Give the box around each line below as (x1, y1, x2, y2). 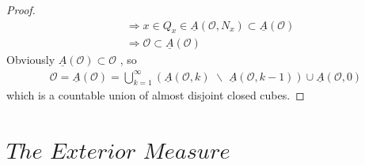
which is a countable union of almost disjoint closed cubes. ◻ (6, 87, 305, 103)
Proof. (6, 2, 36, 17)
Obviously (6, 51, 55, 68)
